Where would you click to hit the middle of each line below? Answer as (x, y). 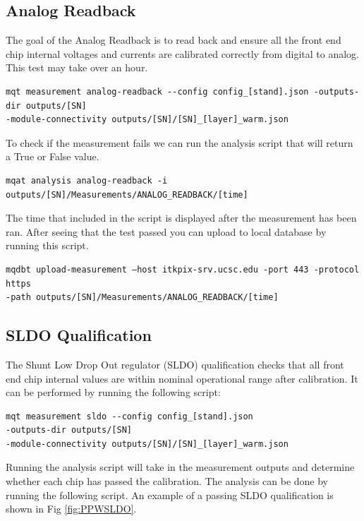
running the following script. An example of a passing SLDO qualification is (170, 495)
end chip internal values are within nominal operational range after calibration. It (182, 378)
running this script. (47, 245)
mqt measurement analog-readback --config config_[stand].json (157, 91)
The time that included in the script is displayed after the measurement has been (181, 218)
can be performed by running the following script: (113, 392)
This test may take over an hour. (77, 67)
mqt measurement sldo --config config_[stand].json (129, 416)
